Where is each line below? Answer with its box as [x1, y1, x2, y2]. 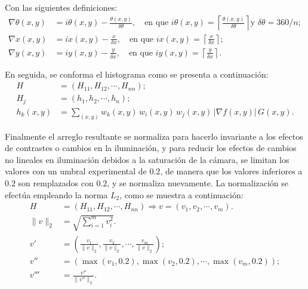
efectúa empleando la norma [5, 188, 108, 201]
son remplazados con [18, 177, 94, 189]
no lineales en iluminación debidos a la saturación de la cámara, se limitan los [5, 153, 289, 165]
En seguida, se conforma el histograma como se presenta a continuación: [5, 67, 269, 80]
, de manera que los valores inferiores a [160, 165, 303, 177]
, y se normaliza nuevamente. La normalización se [107, 177, 289, 189]
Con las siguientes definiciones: [5, 1, 118, 13]
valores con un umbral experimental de [5, 165, 147, 177]
